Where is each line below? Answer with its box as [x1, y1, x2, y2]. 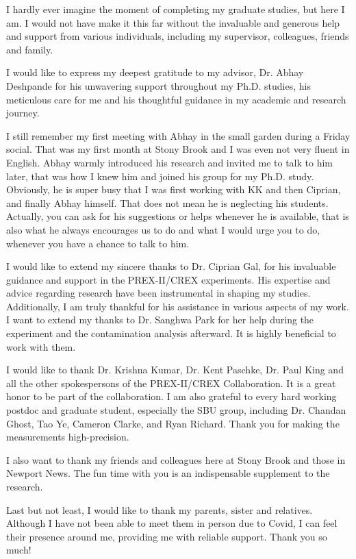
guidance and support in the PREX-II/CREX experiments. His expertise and [6, 272, 331, 286]
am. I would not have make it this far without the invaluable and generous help [6, 15, 340, 29]
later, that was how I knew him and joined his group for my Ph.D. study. [6, 169, 314, 183]
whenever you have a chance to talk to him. [6, 236, 190, 250]
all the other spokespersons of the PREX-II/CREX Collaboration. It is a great [6, 375, 336, 390]
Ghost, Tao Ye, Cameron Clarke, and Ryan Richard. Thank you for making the [6, 416, 340, 430]
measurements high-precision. [6, 430, 129, 444]
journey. [6, 105, 40, 120]
